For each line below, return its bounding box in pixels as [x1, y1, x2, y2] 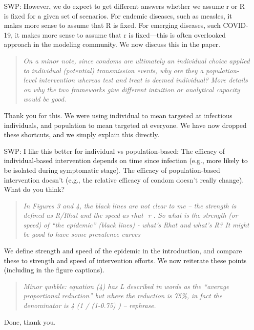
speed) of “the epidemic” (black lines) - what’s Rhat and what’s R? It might [23, 219, 249, 229]
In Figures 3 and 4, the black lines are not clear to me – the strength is [23, 200, 236, 210]
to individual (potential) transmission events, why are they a [23, 65, 204, 75]
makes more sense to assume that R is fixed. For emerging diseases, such [4, 20, 221, 30]
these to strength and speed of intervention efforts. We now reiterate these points [4, 255, 247, 265]
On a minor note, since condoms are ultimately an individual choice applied [23, 55, 250, 65]
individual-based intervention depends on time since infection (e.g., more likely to [4, 155, 248, 165]
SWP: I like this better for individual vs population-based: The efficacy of [4, 145, 225, 156]
